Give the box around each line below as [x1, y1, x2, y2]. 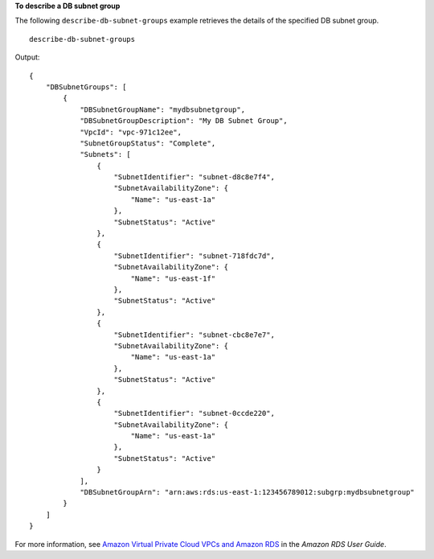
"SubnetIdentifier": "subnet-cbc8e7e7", [113, 330, 275, 339]
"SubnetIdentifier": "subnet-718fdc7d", [113, 251, 275, 261]
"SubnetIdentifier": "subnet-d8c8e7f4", [113, 173, 275, 182]
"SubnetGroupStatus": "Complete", [80, 138, 216, 148]
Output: [14, 52, 40, 62]
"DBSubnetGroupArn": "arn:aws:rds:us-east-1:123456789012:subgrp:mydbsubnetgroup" [80, 487, 416, 497]
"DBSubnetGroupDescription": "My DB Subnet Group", [80, 117, 289, 125]
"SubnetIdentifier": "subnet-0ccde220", [113, 409, 275, 418]
